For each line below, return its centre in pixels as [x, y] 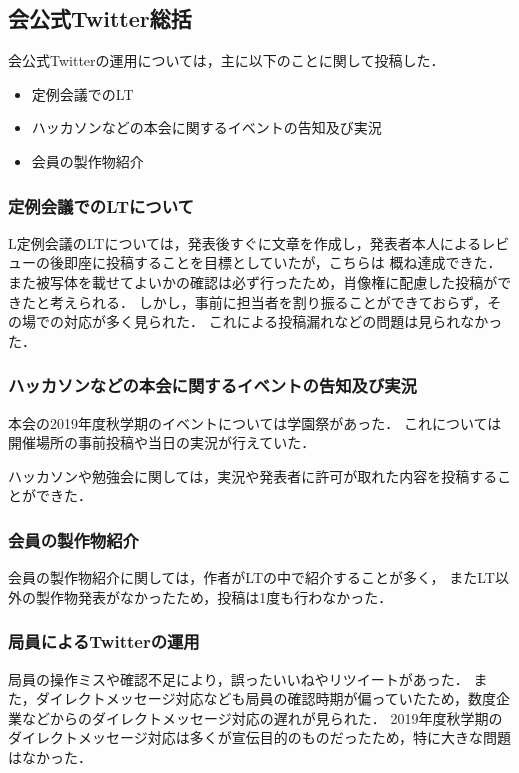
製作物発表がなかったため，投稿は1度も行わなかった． [214, 596]
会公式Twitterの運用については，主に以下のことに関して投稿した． [226, 60]
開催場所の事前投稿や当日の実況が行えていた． [162, 442]
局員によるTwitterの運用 [104, 641]
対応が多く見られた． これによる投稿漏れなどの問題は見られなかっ [283, 321]
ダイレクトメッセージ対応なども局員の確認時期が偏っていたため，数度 [266, 698]
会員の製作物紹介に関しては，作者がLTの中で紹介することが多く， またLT [251, 577]
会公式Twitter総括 [100, 18]
